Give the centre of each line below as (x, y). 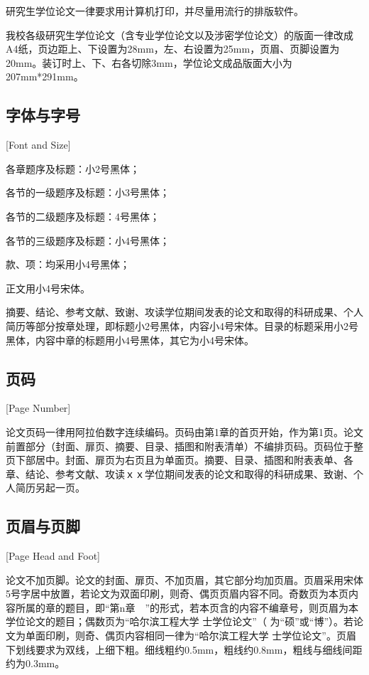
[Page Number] (38, 408)
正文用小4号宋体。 (48, 288)
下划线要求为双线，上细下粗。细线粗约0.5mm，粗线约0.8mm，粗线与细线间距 (184, 649)
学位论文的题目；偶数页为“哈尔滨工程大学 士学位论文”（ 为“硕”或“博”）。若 (180, 621)
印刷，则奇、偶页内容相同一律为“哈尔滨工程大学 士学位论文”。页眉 (200, 636)
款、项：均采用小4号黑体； (68, 264)
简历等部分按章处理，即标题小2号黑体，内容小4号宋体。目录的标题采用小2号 (182, 325)
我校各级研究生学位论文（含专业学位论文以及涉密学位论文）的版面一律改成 (180, 34)
